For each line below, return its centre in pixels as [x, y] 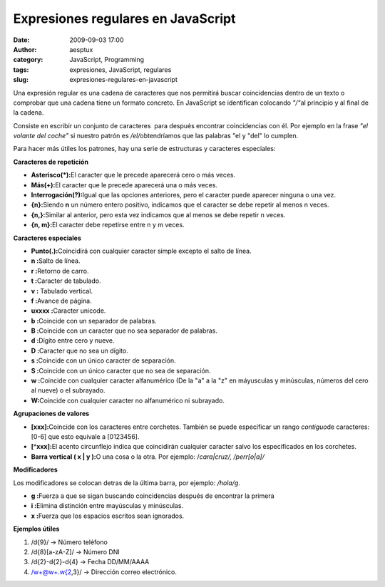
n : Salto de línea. [56, 261]
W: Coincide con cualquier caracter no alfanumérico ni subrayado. [128, 400]
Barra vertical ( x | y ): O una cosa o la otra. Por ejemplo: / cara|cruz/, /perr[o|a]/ [148, 457]
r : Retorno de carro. [60, 271]
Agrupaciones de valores [51, 414]
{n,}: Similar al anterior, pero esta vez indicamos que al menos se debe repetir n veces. [158, 214]
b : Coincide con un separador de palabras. [94, 321]
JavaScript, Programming [107, 60]
